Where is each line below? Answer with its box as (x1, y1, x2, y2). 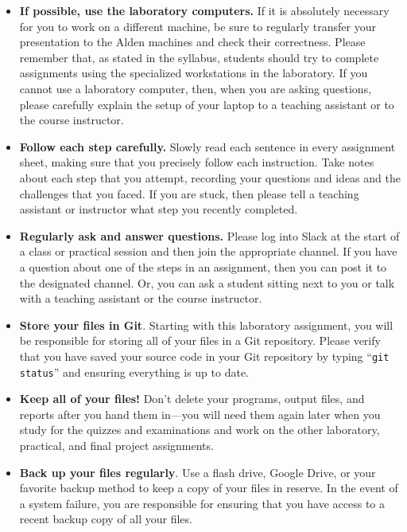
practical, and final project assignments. (19, 436, 214, 453)
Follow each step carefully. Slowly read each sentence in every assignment (19, 138, 396, 155)
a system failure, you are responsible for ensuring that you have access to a (19, 495, 385, 511)
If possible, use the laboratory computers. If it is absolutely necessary (19, 2, 390, 18)
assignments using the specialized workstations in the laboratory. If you (19, 65, 368, 81)
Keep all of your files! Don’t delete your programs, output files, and (19, 390, 365, 407)
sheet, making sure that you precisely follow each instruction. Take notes (19, 154, 374, 170)
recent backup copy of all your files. (19, 510, 192, 527)
